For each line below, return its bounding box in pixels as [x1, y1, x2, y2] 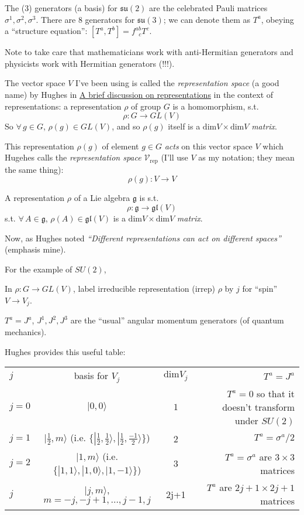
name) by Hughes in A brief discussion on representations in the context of [5, 88, 274, 100]
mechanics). [5, 326, 47, 337]
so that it [257, 387, 295, 401]
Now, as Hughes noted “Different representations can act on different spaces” [5, 231, 281, 244]
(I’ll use [161, 151, 188, 163]
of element [102, 139, 139, 152]
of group [131, 100, 161, 112]
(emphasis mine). [5, 243, 66, 255]
